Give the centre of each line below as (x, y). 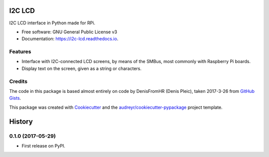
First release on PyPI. (44, 146)
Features (20, 52)
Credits (18, 81)
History (21, 121)
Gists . (15, 98)
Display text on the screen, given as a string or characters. (82, 68)
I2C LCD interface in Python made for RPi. (52, 23)
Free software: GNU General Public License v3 (69, 32)
